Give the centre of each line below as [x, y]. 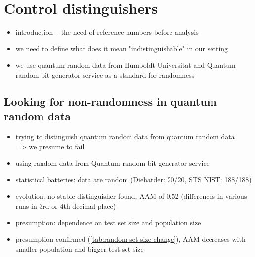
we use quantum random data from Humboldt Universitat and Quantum [126, 65]
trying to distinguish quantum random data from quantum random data [125, 137]
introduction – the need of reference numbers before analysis [107, 32]
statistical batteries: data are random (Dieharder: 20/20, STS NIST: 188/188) [133, 179]
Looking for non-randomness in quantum [110, 101]
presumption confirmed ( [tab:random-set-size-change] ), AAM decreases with [130, 239]
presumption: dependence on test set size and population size [108, 222]
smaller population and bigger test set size [80, 248]
